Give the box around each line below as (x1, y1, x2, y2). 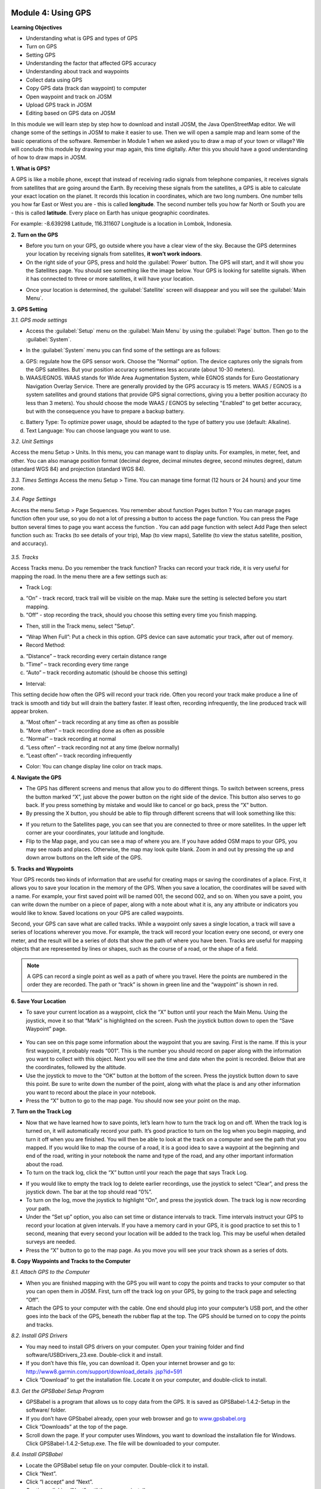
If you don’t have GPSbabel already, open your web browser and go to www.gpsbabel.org (26, 1415, 246, 1422)
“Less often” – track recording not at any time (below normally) (26, 743, 180, 750)
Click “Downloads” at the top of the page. (26, 1423, 128, 1431)
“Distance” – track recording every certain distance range (26, 652, 167, 659)
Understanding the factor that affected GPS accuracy (26, 60, 157, 67)
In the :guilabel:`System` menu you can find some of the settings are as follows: (26, 347, 221, 354)
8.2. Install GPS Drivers (11, 1332, 68, 1340)
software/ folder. (26, 1406, 67, 1414)
